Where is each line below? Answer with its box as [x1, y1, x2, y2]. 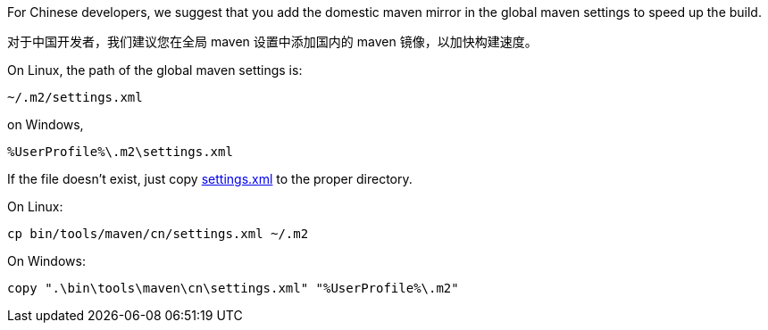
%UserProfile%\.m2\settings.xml [7, 144, 233, 159]
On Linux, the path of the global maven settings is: [7, 62, 303, 78]
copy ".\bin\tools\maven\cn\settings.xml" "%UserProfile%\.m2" [7, 281, 459, 295]
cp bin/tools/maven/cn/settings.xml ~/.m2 [7, 227, 309, 241]
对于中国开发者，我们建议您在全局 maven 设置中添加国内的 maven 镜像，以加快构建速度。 [7, 34, 538, 49]
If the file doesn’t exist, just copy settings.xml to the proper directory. [7, 171, 413, 186]
